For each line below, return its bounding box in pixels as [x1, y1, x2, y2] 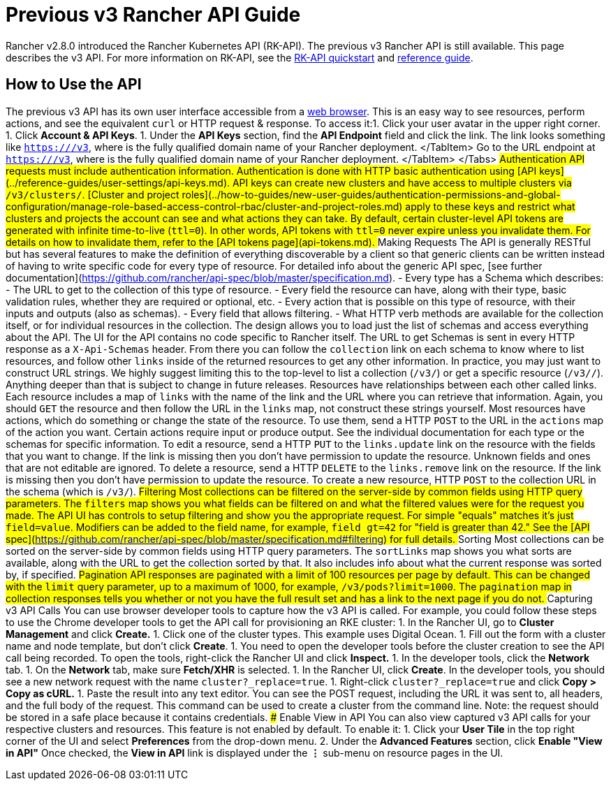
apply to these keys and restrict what [405, 200, 575, 212]
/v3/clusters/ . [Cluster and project [6, 188, 179, 201]
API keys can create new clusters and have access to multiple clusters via [232, 176, 572, 189]
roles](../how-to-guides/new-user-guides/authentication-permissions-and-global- [182, 188, 561, 201]
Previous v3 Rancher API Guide [6, 3, 301, 27]
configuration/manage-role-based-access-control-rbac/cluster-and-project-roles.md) [6, 200, 403, 212]
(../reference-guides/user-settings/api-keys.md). [6, 176, 230, 189]
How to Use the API [6, 75, 142, 94]
